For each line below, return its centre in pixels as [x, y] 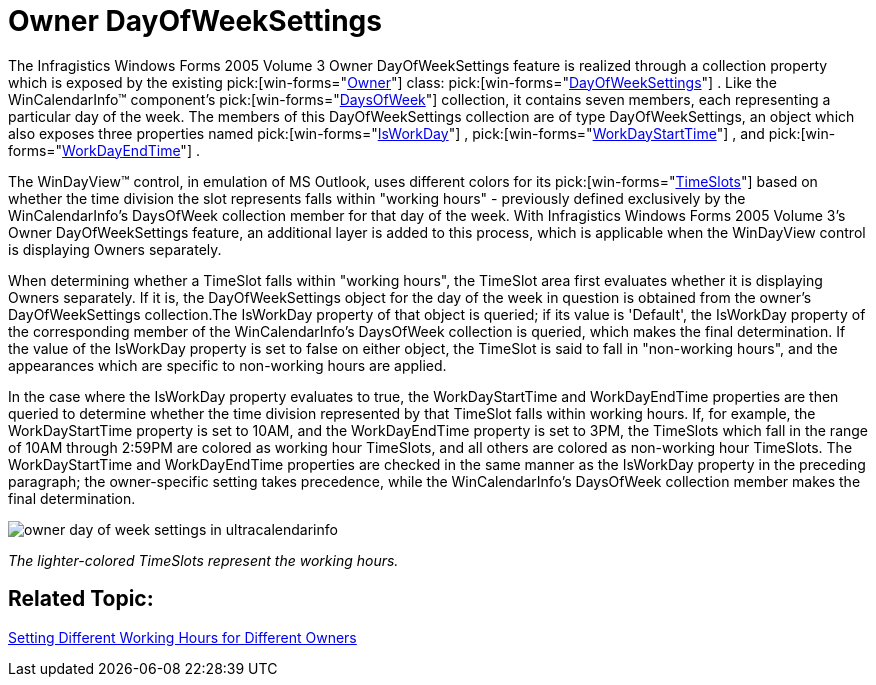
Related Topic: [81, 599]
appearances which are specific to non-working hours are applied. [227, 365]
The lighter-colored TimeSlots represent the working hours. [203, 560]
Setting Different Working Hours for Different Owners [182, 637]
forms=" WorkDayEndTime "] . [104, 150]
